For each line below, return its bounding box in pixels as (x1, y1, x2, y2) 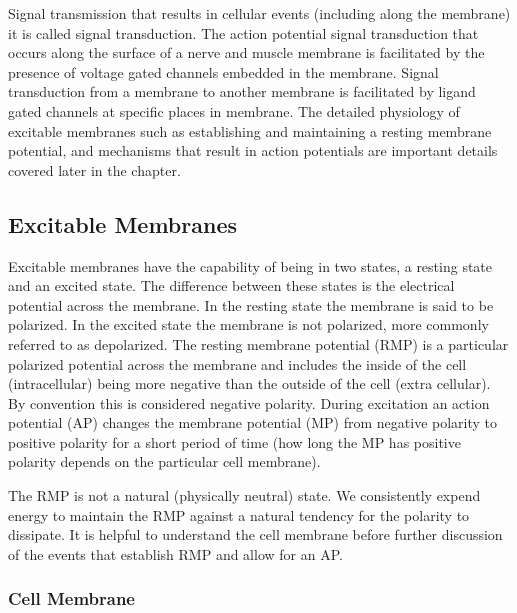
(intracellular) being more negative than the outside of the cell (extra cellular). (8, 373, 491, 394)
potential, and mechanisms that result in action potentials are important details (8, 140, 498, 161)
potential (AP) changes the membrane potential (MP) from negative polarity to (8, 412, 498, 433)
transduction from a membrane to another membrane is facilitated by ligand (8, 81, 476, 102)
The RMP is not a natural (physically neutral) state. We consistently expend (8, 485, 481, 506)
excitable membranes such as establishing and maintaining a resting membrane (8, 120, 492, 141)
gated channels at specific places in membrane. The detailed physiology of (8, 100, 460, 121)
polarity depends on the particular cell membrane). (8, 451, 321, 472)
